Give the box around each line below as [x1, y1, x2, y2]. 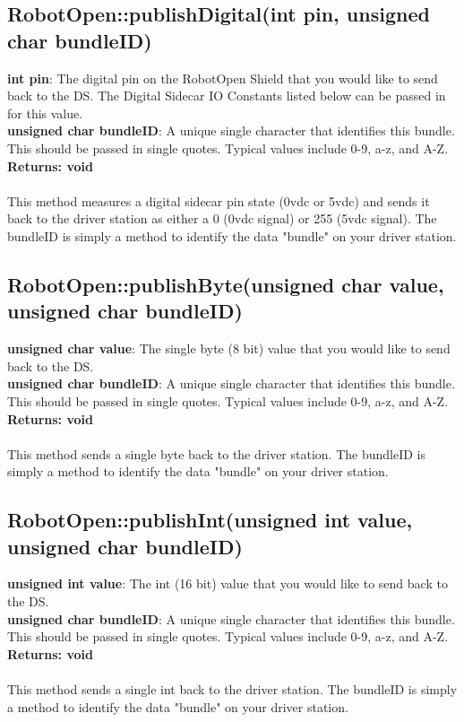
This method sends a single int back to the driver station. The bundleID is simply [7, 680, 458, 699]
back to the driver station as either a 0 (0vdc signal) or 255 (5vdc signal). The [7, 209, 437, 228]
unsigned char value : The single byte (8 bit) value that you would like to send [7, 339, 451, 358]
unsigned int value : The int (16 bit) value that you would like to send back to [7, 574, 448, 593]
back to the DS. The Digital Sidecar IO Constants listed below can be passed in [7, 86, 446, 105]
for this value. [7, 103, 83, 122]
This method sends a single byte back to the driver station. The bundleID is [7, 444, 425, 463]
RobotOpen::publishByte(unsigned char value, [7, 270, 444, 298]
